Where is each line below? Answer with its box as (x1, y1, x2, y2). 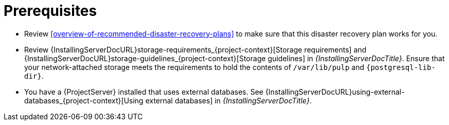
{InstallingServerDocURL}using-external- (265, 87, 405, 96)
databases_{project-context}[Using (24, 96, 143, 105)
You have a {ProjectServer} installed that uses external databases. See (24, 87, 263, 96)
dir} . (24, 71, 44, 80)
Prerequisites (4, 2, 97, 20)
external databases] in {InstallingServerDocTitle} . (145, 96, 312, 105)
